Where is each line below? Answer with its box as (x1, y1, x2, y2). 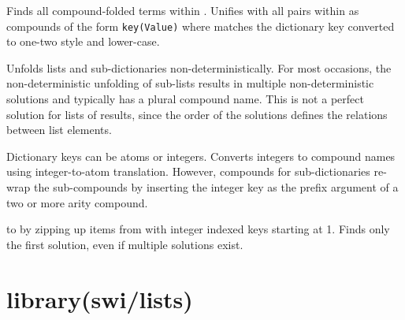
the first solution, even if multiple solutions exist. (6, 236, 243, 252)
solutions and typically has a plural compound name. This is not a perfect (6, 91, 364, 107)
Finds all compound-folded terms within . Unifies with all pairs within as (6, 2, 359, 18)
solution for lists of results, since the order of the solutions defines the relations (6, 106, 388, 122)
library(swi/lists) (6, 282, 193, 314)
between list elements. (6, 121, 112, 138)
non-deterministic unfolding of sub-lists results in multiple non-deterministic (6, 75, 374, 91)
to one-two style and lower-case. (6, 33, 160, 50)
